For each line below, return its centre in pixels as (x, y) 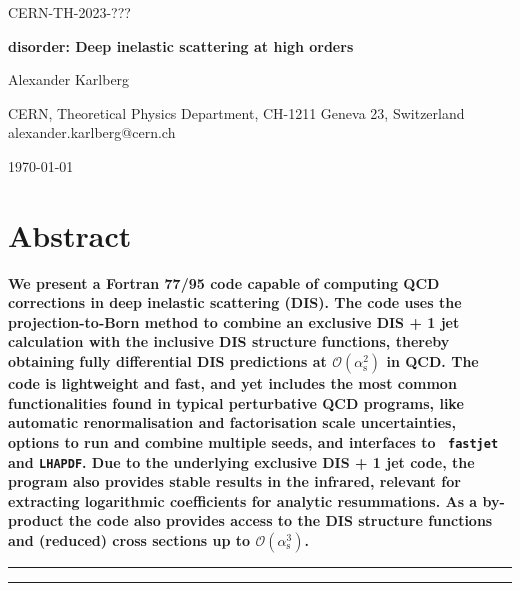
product (36, 520)
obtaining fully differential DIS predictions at (167, 361)
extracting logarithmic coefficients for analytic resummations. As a (243, 500)
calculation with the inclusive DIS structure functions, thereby (229, 341)
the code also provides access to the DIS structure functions (280, 520)
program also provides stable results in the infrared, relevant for (234, 481)
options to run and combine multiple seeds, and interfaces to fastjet (253, 441)
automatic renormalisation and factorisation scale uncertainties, (232, 422)
